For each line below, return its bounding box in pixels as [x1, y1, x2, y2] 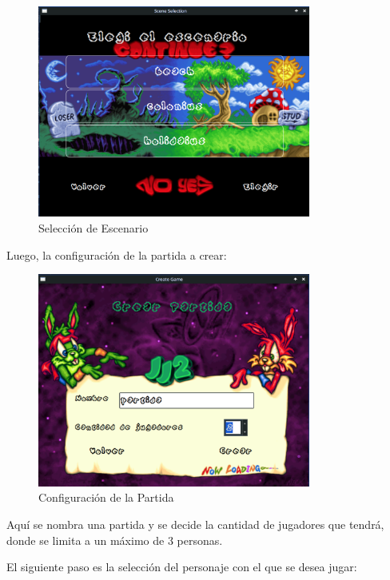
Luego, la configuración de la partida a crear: [6, 246, 227, 263]
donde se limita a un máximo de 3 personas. [6, 531, 223, 548]
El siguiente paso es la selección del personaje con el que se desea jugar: [6, 558, 357, 575]
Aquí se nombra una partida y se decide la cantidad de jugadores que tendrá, [6, 515, 384, 532]
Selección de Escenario [38, 219, 149, 236]
